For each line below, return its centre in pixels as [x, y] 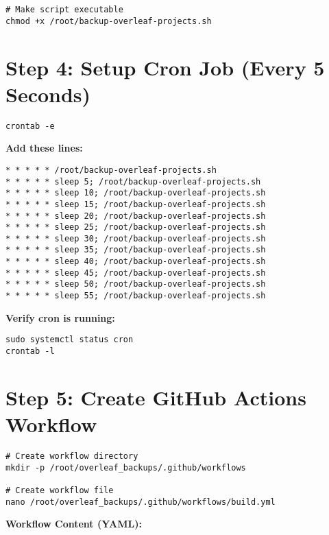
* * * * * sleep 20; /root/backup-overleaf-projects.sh [136, 216]
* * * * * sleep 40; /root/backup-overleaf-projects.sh [136, 262]
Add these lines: [44, 148]
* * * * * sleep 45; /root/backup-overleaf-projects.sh [136, 273]
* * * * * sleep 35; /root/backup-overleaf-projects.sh [136, 250]
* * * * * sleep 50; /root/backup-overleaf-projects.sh [136, 284]
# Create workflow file [60, 490]
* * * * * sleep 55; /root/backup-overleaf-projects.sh [136, 296]
